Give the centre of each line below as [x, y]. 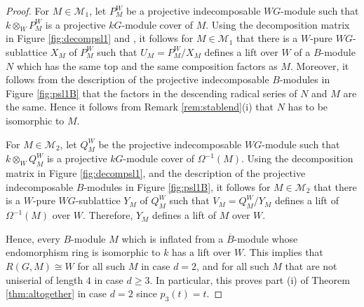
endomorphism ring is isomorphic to [83, 252]
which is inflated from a [173, 238]
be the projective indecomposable [170, 144]
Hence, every [33, 238]
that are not [311, 265]
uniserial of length [45, 279]
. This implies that [283, 252]
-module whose [266, 238]
